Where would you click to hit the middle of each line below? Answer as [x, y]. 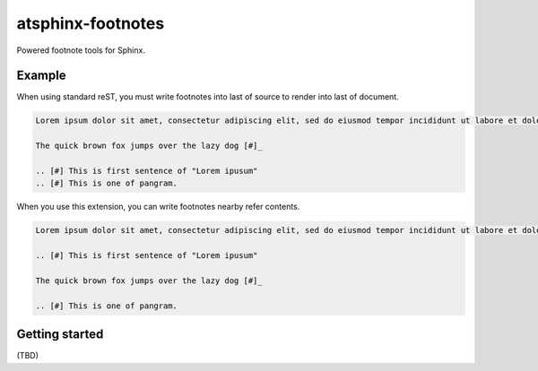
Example [41, 76]
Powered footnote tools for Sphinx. [81, 50]
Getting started [60, 335]
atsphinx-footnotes [91, 23]
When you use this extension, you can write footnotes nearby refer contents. [158, 207]
